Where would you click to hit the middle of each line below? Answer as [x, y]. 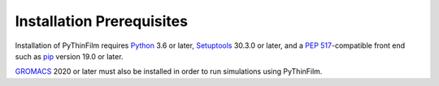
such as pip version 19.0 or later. [69, 56]
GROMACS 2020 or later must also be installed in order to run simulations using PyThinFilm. [169, 71]
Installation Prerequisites [102, 21]
